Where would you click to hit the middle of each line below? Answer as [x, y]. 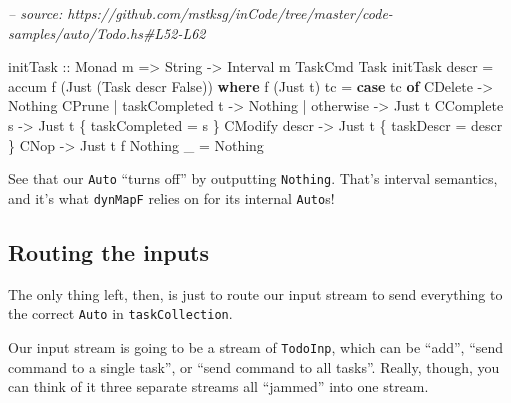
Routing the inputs [109, 251]
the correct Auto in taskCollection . [120, 313]
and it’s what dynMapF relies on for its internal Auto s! [171, 197]
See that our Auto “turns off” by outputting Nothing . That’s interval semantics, [253, 178]
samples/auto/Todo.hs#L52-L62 [107, 32]
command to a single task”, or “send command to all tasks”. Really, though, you [254, 366]
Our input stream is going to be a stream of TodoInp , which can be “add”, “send [256, 346]
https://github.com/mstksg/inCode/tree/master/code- [230, 13]
